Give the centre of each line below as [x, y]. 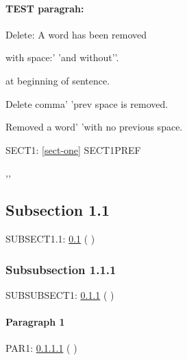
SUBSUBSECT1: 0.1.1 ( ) [60, 294]
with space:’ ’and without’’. [62, 57]
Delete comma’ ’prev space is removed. [87, 103]
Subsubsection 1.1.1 [61, 269]
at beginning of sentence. [58, 80]
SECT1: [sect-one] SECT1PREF [73, 149]
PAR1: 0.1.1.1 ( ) [41, 348]
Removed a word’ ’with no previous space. [94, 127]
